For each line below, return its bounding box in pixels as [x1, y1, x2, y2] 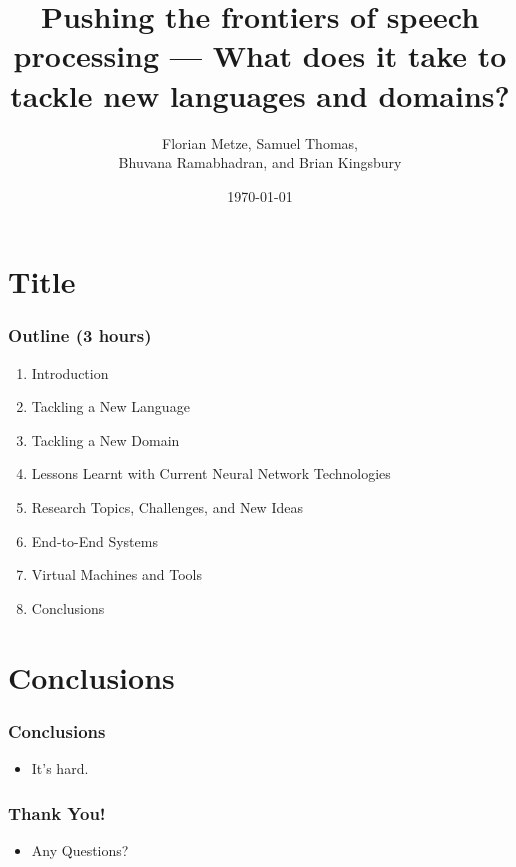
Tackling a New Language [31, 396, 190, 417]
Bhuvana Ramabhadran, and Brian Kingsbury [118, 152, 402, 173]
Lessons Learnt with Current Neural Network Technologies [31, 463, 391, 484]
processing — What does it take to [13, 35, 507, 76]
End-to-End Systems [31, 530, 158, 551]
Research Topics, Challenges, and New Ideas [31, 497, 303, 518]
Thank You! [8, 800, 106, 825]
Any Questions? [31, 839, 129, 860]
